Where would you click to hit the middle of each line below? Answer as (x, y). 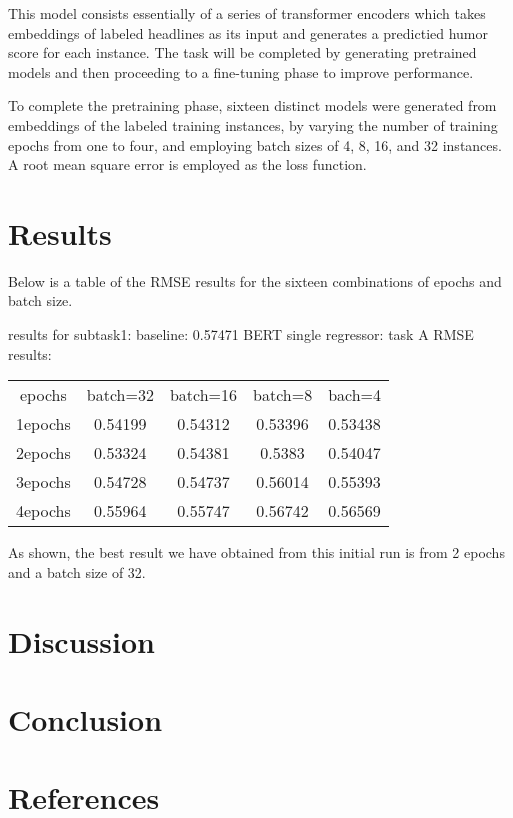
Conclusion (85, 719)
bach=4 (355, 395)
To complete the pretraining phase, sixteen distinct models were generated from (252, 105)
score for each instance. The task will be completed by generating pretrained (242, 52)
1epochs (43, 424)
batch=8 (283, 395)
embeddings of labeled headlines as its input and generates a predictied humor (248, 32)
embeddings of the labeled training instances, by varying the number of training (253, 124)
